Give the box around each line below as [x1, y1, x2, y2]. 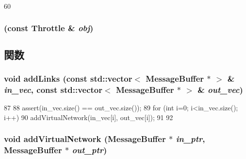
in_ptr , [176, 133, 205, 145]
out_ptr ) [72, 144, 107, 156]
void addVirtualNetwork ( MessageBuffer [4, 133, 166, 145]
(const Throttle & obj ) [4, 21, 94, 34]
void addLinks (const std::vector [4, 72, 132, 85]
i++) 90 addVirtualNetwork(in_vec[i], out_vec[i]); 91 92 [4, 112, 173, 122]
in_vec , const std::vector [4, 84, 102, 96]
